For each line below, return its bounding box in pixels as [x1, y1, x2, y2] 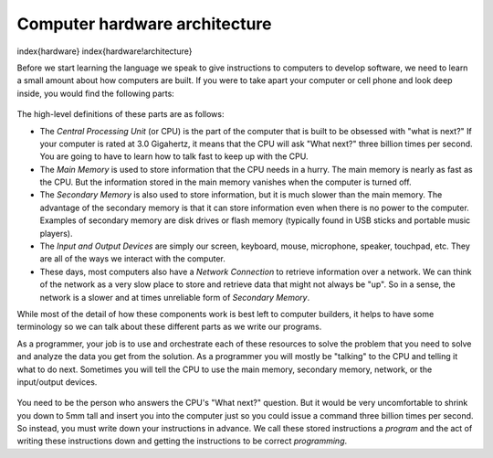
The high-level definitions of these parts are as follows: [16, 109, 225, 120]
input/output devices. [16, 376, 98, 388]
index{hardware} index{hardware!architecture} [16, 46, 193, 57]
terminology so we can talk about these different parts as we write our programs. [16, 321, 322, 333]
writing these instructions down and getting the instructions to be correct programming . [16, 435, 348, 447]
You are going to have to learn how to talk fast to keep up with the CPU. [39, 151, 309, 162]
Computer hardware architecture [16, 14, 272, 34]
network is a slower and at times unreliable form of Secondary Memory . [39, 292, 310, 303]
